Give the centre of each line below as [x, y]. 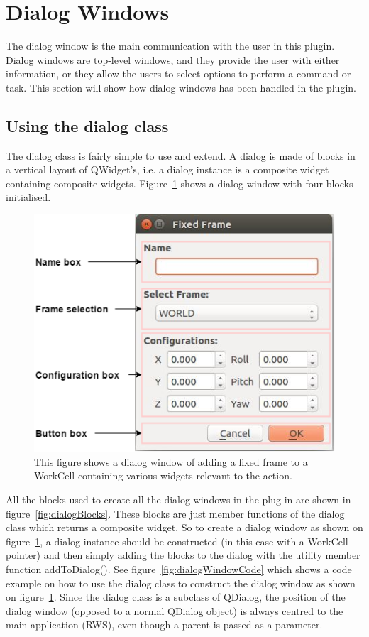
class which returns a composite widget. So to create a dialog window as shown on [184, 527]
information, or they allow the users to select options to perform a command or [178, 73]
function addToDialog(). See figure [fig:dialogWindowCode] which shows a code [179, 568]
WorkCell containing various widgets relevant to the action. [163, 475]
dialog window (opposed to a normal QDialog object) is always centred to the [175, 610]
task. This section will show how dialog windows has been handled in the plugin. [181, 87]
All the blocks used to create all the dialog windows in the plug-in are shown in [178, 499]
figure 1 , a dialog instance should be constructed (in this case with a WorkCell [177, 541]
